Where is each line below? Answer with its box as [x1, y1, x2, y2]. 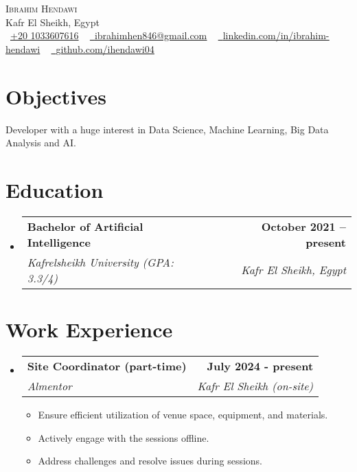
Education [5, 175, 104, 203]
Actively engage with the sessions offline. [38, 430, 209, 445]
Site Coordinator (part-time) [27, 357, 187, 374]
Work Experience [5, 315, 173, 343]
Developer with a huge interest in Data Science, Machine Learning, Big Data [5, 122, 329, 136]
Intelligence [27, 234, 91, 250]
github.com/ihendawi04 [56, 41, 154, 56]
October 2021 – [261, 218, 346, 234]
